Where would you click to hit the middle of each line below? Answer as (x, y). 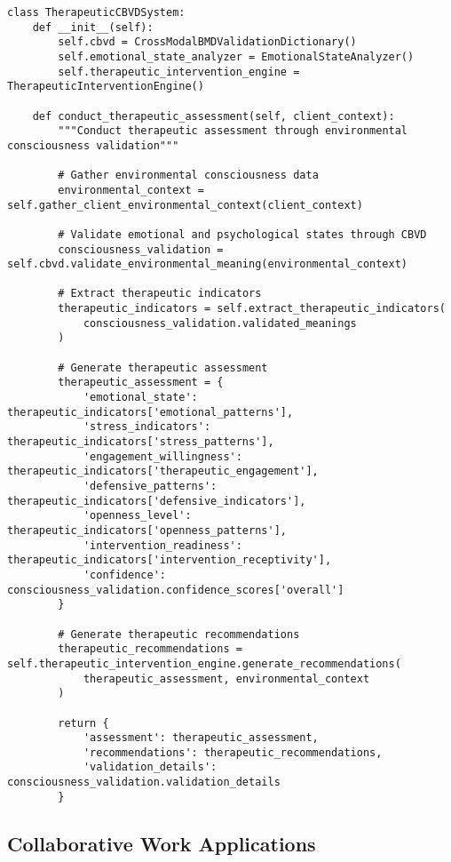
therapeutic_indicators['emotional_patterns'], (150, 412)
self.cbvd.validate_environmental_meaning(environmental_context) (208, 264)
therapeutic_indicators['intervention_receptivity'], (170, 560)
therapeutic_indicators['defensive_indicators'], (157, 501)
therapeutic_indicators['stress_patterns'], (141, 442)
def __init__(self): (93, 27)
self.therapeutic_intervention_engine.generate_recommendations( (204, 663)
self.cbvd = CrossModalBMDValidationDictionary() (207, 42)
